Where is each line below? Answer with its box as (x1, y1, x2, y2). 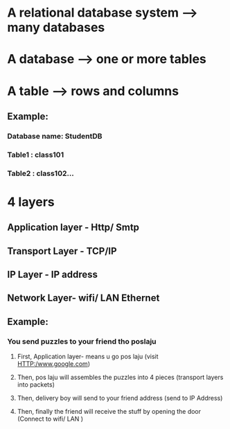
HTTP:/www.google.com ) (17, 360, 90, 368)
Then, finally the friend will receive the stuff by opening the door (17, 408, 202, 416)
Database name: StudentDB (7, 131, 103, 141)
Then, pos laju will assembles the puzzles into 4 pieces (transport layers (17, 373, 224, 382)
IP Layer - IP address (7, 269, 98, 281)
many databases (7, 19, 105, 35)
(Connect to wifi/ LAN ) (17, 414, 84, 423)
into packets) (17, 380, 55, 389)
